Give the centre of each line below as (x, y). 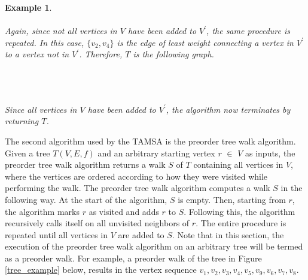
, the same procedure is (248, 31)
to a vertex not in (37, 54)
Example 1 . (28, 7)
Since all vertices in (41, 109)
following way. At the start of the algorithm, (86, 199)
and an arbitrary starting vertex (156, 153)
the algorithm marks (42, 211)
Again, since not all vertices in (61, 31)
